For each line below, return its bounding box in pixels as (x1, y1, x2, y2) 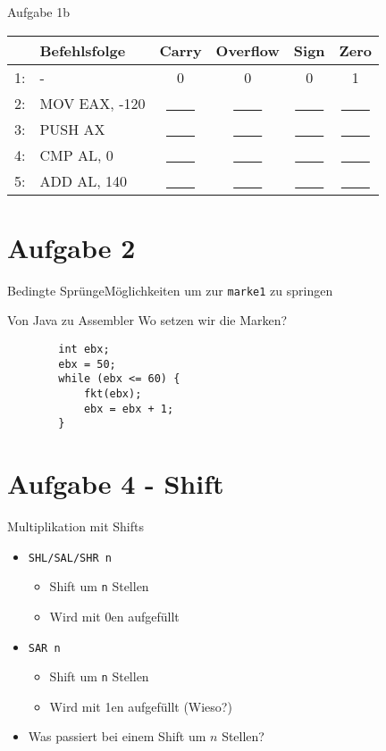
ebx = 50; (58, 357, 116, 371)
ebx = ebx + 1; (83, 402, 174, 415)
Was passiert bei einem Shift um (28, 727, 206, 746)
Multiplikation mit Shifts (7, 517, 144, 536)
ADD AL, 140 (39, 170, 128, 191)
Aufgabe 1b (7, 3, 71, 21)
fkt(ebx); (83, 387, 142, 400)
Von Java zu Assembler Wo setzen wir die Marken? (7, 311, 288, 330)
